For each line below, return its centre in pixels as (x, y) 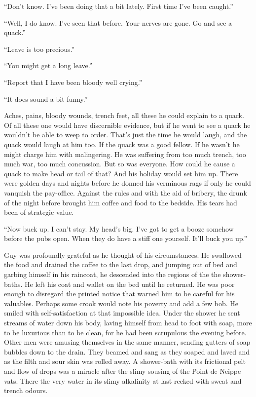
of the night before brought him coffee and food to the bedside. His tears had (121, 202)
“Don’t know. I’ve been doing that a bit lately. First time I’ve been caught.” (119, 6)
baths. (13, 284)
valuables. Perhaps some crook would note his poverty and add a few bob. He (121, 303)
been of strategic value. (39, 212)
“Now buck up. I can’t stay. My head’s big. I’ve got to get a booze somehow (119, 228)
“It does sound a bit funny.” (46, 99)
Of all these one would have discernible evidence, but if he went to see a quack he (127, 125)
